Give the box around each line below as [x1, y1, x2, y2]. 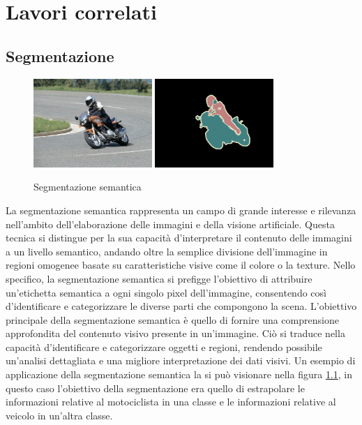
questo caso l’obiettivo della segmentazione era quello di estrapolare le [6, 380, 305, 395]
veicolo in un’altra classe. [6, 408, 113, 422]
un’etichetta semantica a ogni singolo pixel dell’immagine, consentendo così [6, 285, 326, 299]
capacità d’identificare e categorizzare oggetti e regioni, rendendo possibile [6, 339, 322, 354]
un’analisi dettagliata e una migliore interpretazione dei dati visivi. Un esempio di [6, 353, 356, 368]
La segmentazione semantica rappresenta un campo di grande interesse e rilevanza [6, 202, 356, 217]
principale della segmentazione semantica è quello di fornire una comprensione [6, 312, 339, 327]
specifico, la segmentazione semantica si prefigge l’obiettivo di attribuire [6, 271, 312, 285]
